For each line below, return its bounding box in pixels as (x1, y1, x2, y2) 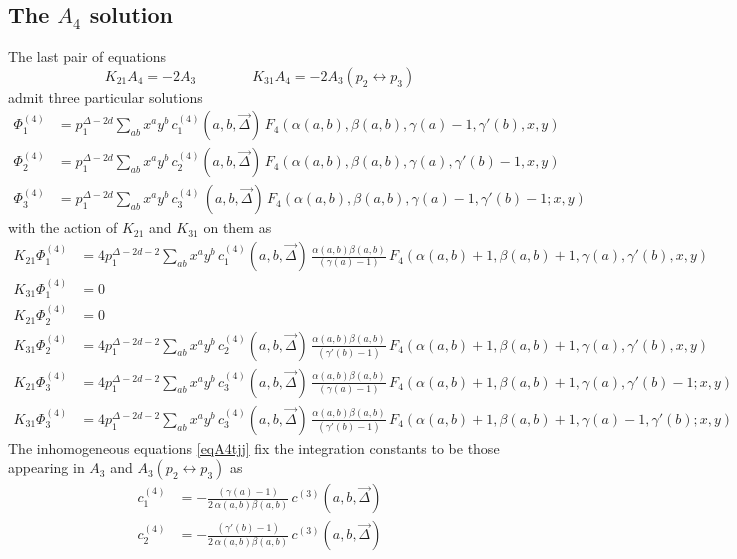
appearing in (8, 457, 85, 478)
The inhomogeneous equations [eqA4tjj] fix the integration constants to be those (8, 437, 500, 458)
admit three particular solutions (8, 86, 203, 107)
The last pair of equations (8, 46, 167, 67)
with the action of (8, 217, 118, 238)
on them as (203, 217, 272, 238)
